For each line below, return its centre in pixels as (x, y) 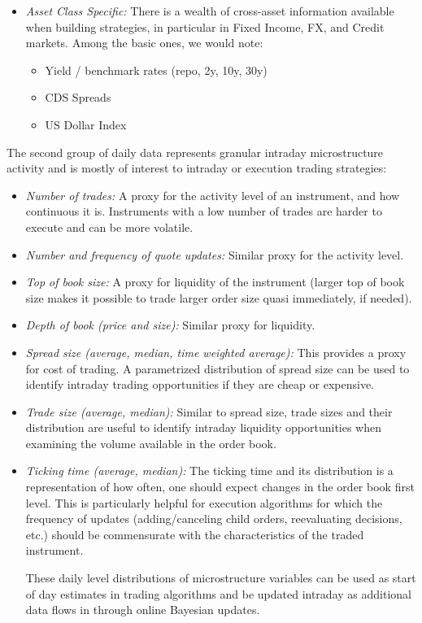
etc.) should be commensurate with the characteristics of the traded (195, 534)
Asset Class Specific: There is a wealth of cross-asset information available (210, 11)
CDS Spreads (78, 97)
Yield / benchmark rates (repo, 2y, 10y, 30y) (156, 70)
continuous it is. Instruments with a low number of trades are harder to (204, 211)
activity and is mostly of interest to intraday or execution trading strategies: (197, 168)
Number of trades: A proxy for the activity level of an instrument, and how (213, 195)
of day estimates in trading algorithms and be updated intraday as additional (218, 593)
